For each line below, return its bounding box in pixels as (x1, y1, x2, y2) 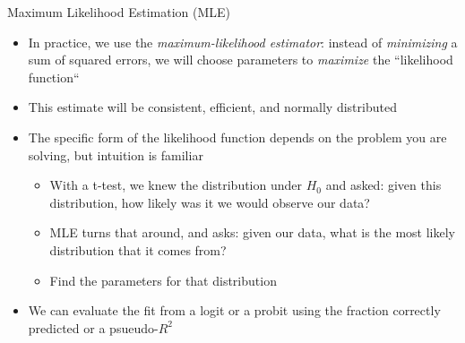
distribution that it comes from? (49, 240, 227, 259)
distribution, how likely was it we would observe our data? (49, 193, 370, 211)
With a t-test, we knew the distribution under (49, 176, 303, 194)
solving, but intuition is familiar (28, 145, 203, 164)
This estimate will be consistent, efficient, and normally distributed (28, 98, 397, 116)
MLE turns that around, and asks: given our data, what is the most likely (49, 223, 456, 242)
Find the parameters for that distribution (49, 270, 277, 289)
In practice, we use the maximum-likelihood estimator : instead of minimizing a (28, 32, 458, 51)
